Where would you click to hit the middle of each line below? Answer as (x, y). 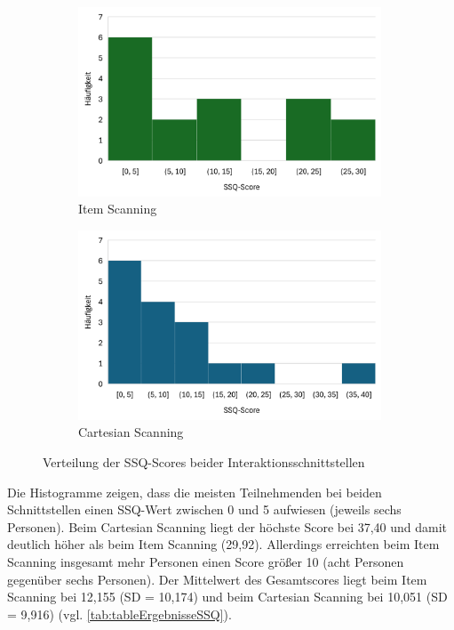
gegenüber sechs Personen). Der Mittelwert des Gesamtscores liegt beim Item (217, 579)
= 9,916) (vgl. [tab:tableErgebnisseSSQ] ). (119, 614)
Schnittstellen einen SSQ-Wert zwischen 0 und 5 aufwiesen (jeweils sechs (204, 509)
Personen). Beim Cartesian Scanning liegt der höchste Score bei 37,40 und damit (227, 526)
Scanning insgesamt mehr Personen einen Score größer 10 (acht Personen (206, 561)
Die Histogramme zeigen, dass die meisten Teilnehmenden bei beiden (195, 492)
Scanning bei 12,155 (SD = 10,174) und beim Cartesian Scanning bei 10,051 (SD (227, 597)
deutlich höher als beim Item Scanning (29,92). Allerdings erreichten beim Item (223, 544)
